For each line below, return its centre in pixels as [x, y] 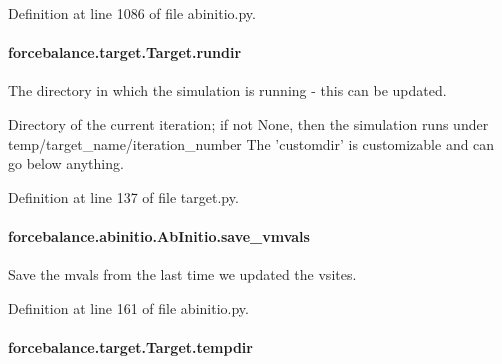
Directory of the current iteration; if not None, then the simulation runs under [248, 123]
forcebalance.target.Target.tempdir [130, 346]
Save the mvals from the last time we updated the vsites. [182, 274]
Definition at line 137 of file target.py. [123, 196]
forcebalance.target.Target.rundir [125, 52]
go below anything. [66, 163]
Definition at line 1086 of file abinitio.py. [132, 13]
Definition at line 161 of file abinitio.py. [128, 307]
